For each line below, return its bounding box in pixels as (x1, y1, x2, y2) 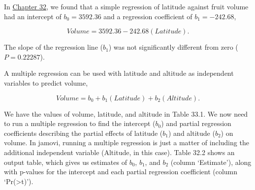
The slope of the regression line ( (4, 42, 103, 52)
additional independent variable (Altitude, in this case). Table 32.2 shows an (4, 147, 235, 157)
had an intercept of (4, 11, 62, 21)
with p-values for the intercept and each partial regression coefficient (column (4, 166, 238, 177)
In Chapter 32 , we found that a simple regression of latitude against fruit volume (4, 1, 249, 11)
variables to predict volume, (4, 77, 88, 88)
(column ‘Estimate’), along (170, 157, 252, 167)
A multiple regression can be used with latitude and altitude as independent (4, 68, 234, 78)
